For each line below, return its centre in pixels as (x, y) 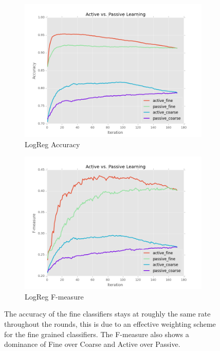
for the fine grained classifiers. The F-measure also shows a (97, 334)
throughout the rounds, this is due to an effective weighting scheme (110, 323)
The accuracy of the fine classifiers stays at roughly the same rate (107, 314)
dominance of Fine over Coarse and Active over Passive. (92, 344)
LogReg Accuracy (52, 144)
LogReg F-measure (54, 296)
